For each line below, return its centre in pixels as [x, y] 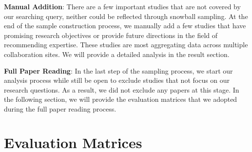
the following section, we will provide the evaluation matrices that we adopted [121, 99]
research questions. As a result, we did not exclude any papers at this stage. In [122, 89]
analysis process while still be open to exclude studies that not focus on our [117, 80]
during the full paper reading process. [60, 108]
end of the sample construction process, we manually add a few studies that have [125, 26]
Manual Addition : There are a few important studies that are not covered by [122, 6]
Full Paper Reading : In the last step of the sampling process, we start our [118, 70]
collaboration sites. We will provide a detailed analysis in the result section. [117, 54]
